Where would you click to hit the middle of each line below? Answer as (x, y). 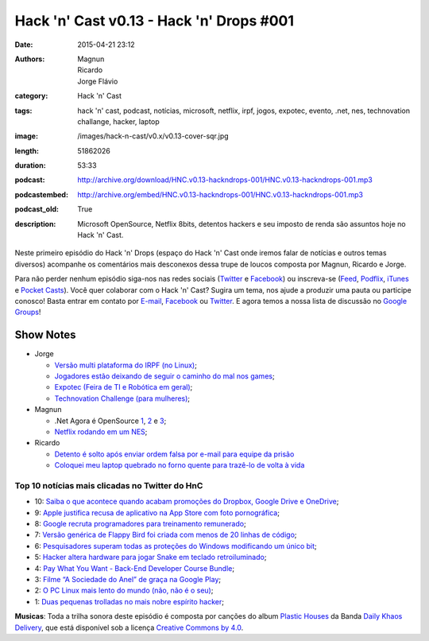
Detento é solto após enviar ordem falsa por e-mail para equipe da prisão (174, 454)
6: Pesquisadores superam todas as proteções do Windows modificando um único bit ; (176, 546)
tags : (23, 111)
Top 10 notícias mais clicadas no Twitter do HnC (109, 485)
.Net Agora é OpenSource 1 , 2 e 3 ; (110, 421)
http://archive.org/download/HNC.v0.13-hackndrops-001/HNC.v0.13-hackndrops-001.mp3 (225, 180)
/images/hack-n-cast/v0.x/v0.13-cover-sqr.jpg (153, 136)
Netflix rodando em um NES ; (101, 432)
